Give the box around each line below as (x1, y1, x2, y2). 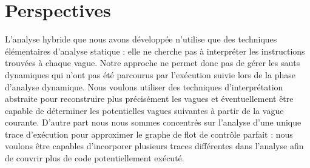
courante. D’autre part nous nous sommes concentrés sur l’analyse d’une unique (5, 116, 302, 129)
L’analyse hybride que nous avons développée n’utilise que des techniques (5, 33, 277, 45)
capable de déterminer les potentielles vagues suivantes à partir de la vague (5, 104, 284, 116)
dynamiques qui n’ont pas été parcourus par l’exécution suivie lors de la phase (5, 68, 295, 81)
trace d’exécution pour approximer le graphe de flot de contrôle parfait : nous (5, 127, 293, 140)
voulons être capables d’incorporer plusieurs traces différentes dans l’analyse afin (5, 139, 304, 152)
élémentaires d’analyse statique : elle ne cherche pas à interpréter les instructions (5, 44, 305, 57)
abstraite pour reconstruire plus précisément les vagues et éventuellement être (5, 92, 294, 105)
